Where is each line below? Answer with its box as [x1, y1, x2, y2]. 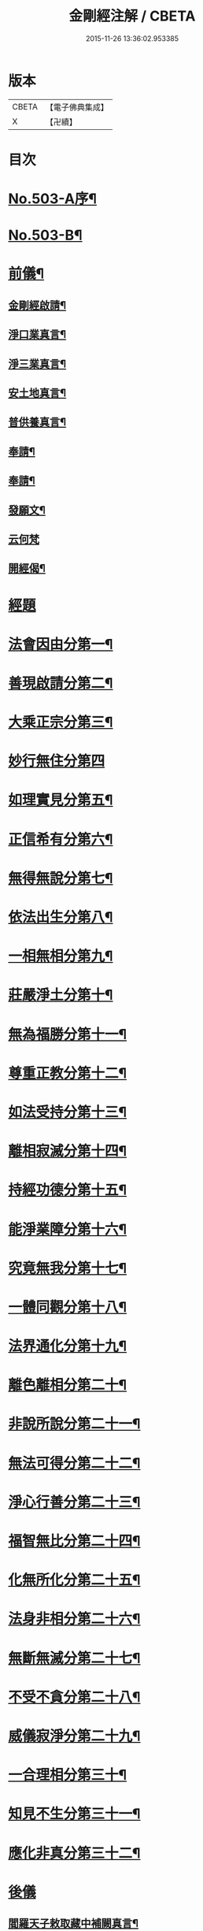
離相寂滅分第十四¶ [8, 1142, 127, 1160]
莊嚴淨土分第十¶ [8, 986, 113, 1004]
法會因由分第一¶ [8, 635, 113, 653]
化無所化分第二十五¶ [8, 1571, 141, 1589]
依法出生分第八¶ [8, 908, 113, 927]
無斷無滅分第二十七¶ [8, 1649, 141, 1667]
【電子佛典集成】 [45, 102, 109, 113]
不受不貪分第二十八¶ [8, 1688, 141, 1706]
